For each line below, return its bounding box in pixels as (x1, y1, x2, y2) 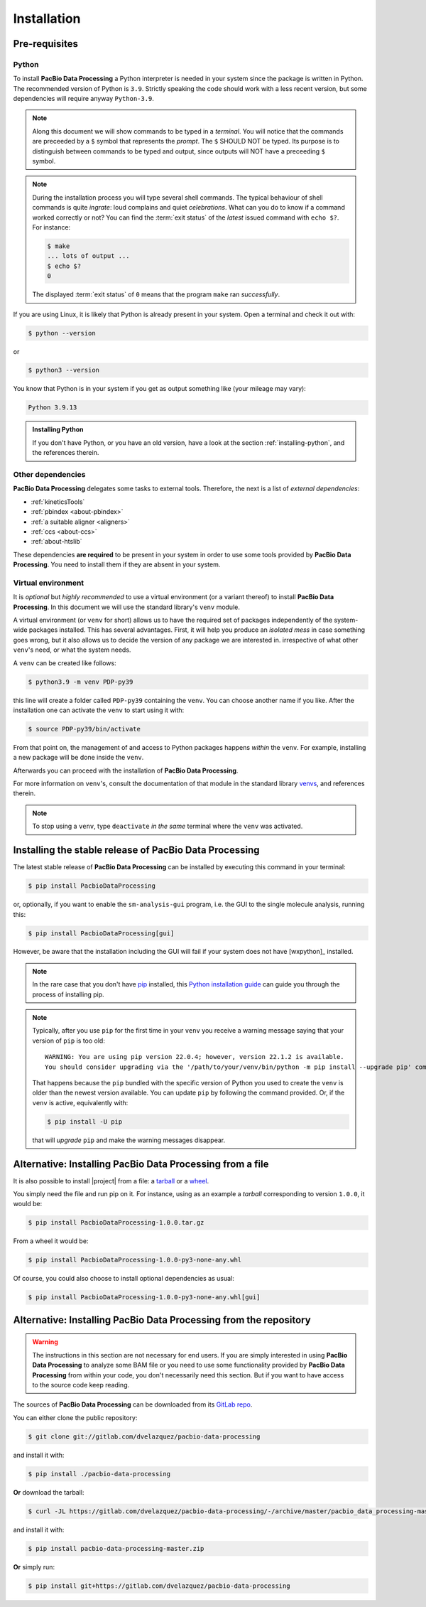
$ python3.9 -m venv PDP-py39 (28, 677, 133, 686)
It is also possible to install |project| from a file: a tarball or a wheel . (13, 1176, 209, 1185)
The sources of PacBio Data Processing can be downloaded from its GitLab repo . (13, 1400, 253, 1409)
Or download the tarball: (13, 1488, 84, 1496)
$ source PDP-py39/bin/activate (28, 725, 141, 733)
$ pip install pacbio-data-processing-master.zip (28, 1544, 204, 1552)
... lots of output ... (47, 252, 131, 260)
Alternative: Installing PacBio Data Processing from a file (13, 1158, 269, 1170)
